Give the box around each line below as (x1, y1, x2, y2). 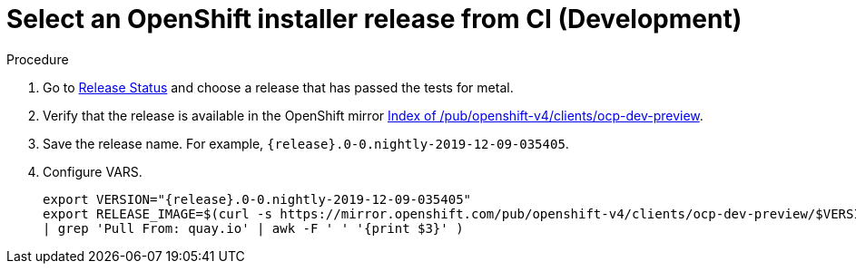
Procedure (6, 51, 69, 67)
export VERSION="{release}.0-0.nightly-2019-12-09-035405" (43, 191, 472, 207)
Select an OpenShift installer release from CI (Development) (6, 4, 743, 34)
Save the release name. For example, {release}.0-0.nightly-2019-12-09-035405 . (43, 135, 569, 151)
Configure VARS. (43, 163, 143, 179)
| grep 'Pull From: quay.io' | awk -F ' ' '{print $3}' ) (43, 220, 464, 236)
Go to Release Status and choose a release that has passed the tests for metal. (43, 79, 514, 95)
